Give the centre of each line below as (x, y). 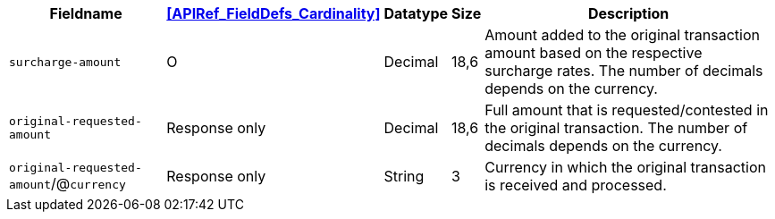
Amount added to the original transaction (622, 35)
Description (628, 13)
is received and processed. (576, 185)
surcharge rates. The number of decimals (624, 71)
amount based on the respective (594, 53)
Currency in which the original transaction (625, 167)
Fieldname (86, 13)
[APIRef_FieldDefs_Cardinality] (274, 13)
